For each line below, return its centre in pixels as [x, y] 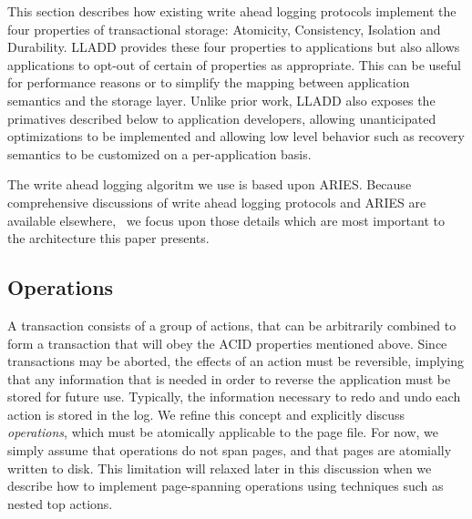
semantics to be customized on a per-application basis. [159, 153]
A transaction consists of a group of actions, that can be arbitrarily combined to [232, 325]
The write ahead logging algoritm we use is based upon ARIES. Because [210, 184]
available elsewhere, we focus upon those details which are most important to [226, 220]
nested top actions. [60, 503]
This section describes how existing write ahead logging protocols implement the [232, 11]
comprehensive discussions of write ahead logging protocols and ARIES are [217, 202]
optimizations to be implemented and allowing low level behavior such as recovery [236, 136]
